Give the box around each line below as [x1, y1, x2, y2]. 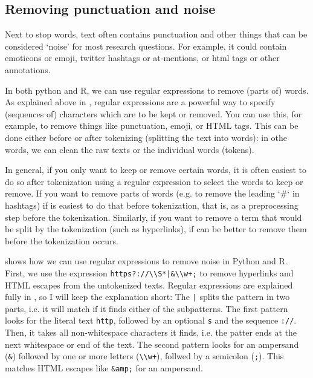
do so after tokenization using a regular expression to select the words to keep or [5, 175, 303, 187]
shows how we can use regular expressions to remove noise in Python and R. [5, 255, 288, 267]
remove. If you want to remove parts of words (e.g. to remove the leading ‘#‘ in [5, 187, 300, 200]
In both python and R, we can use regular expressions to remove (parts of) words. [5, 83, 309, 96]
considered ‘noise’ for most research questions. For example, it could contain [5, 39, 287, 52]
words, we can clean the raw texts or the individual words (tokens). [5, 143, 254, 155]
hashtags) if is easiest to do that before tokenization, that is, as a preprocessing [5, 198, 298, 211]
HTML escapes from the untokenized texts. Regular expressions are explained [5, 278, 293, 291]
